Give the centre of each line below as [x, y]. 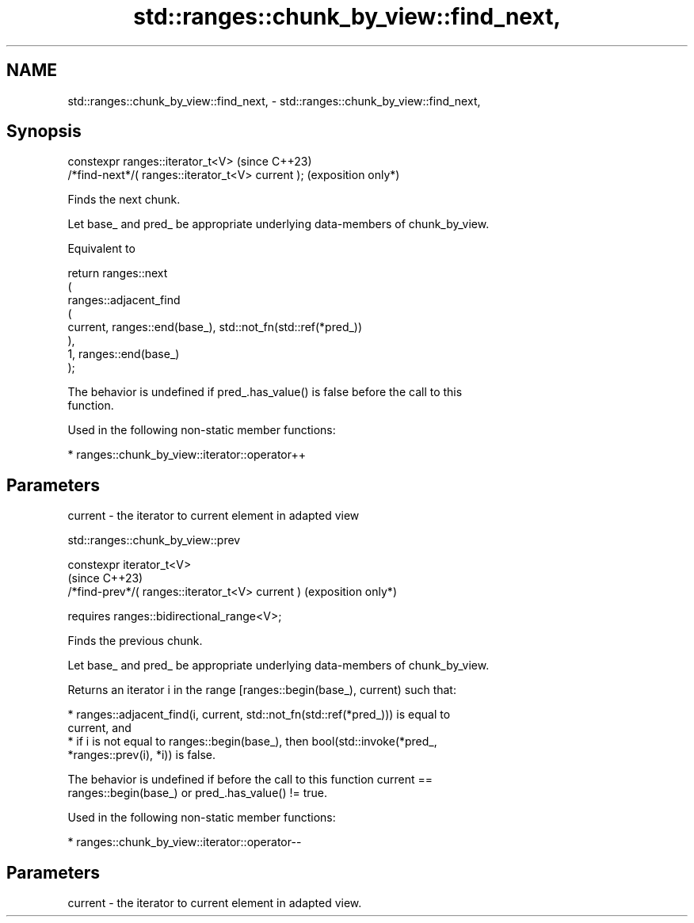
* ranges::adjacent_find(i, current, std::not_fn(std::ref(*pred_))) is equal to [259, 715]
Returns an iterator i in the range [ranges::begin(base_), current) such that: [262, 690]
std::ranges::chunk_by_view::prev [154, 540]
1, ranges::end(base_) [124, 354]
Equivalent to [101, 249]
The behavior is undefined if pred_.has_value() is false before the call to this [265, 392]
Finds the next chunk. [124, 200]
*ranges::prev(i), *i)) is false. [142, 755]
